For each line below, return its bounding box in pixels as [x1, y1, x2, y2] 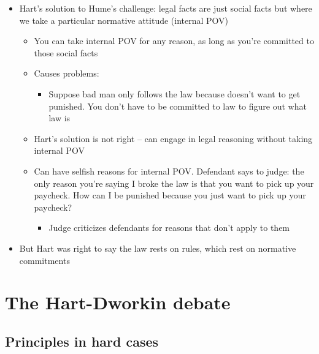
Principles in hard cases [5, 331, 159, 350]
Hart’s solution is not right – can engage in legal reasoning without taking [34, 132, 313, 145]
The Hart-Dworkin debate [5, 290, 231, 315]
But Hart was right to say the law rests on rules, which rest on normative [19, 241, 296, 254]
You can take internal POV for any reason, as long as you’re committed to [34, 34, 314, 47]
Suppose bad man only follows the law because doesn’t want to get [48, 87, 301, 100]
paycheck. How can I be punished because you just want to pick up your [34, 189, 306, 201]
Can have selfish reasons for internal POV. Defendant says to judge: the [34, 164, 304, 177]
